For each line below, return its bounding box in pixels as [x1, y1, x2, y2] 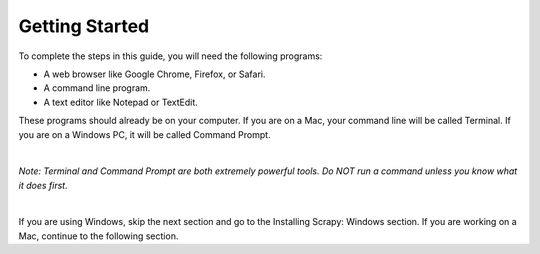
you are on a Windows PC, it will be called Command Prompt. [18, 128, 271, 140]
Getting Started [18, 15, 150, 37]
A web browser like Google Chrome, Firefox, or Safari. [43, 68, 266, 80]
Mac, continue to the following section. [18, 230, 179, 242]
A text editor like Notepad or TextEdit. [43, 96, 199, 108]
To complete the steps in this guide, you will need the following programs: [18, 50, 323, 62]
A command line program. [43, 82, 151, 94]
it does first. [18, 179, 69, 191]
